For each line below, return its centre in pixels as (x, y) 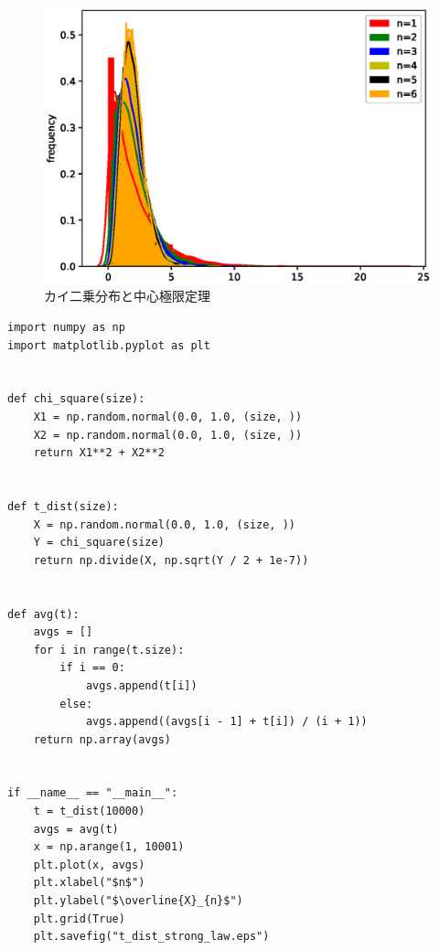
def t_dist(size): (63, 506)
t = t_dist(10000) (89, 811)
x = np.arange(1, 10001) (109, 847)
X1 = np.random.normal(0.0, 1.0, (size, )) (168, 417)
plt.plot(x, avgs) (89, 865)
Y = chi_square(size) (99, 543)
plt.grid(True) (79, 918)
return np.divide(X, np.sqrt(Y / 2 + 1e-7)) (171, 560)
